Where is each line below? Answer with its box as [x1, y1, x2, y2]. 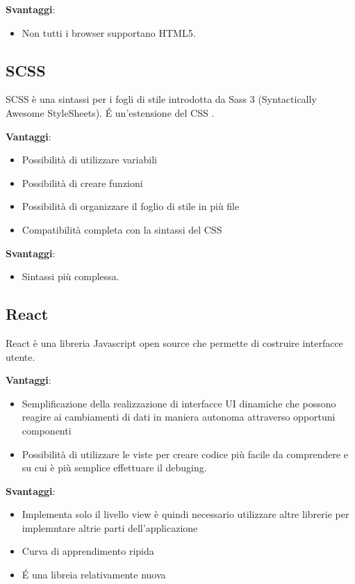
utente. [6, 349, 35, 364]
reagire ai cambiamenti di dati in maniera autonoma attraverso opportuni [22, 409, 336, 424]
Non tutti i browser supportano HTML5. [22, 25, 196, 40]
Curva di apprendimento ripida [22, 544, 154, 558]
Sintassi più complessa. [22, 269, 119, 284]
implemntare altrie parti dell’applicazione [22, 520, 198, 535]
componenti [22, 423, 72, 437]
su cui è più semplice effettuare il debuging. [22, 460, 207, 475]
